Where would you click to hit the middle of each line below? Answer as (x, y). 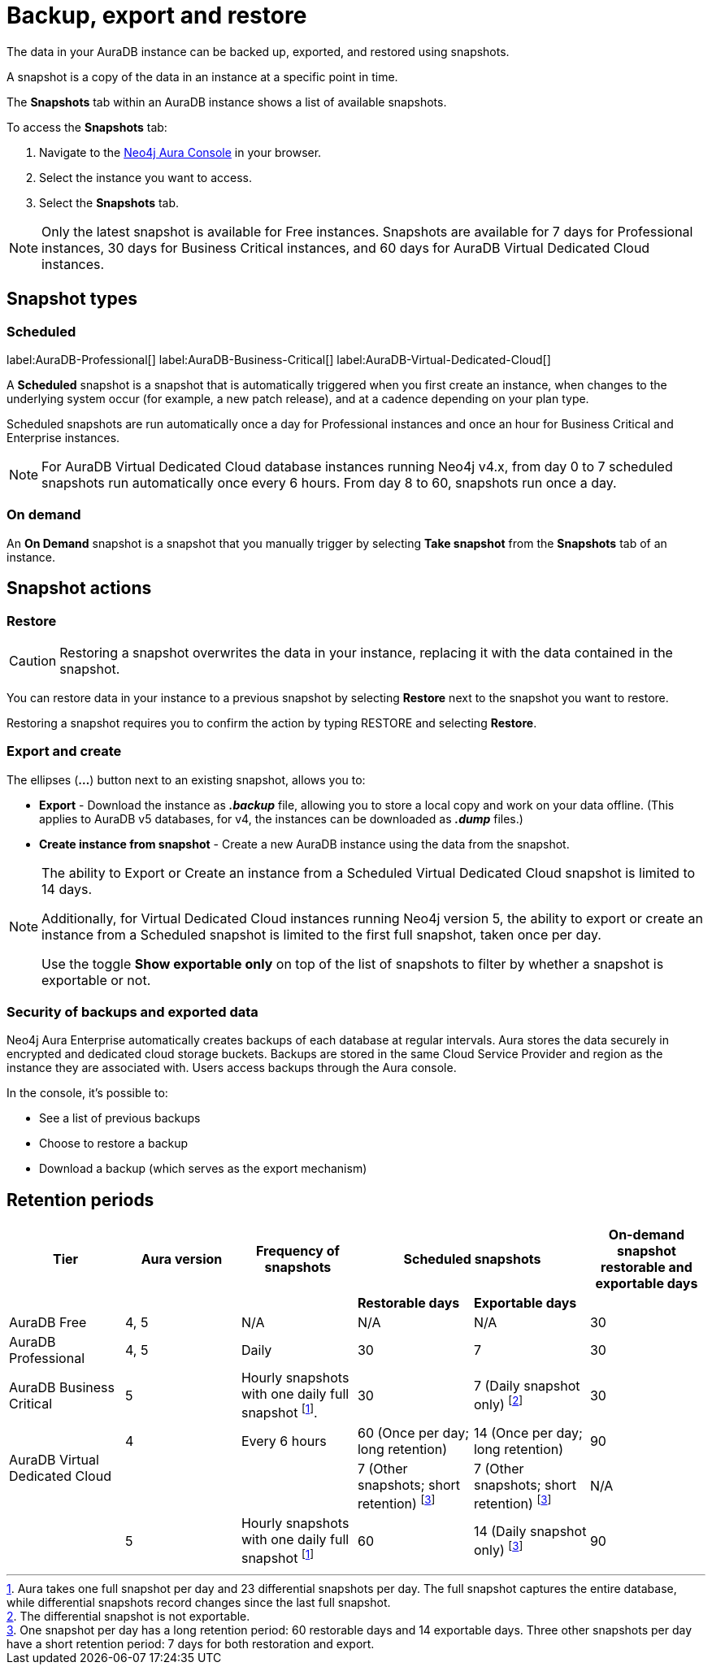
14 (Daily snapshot (530, 1531)
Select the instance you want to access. (146, 177)
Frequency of (297, 1251)
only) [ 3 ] (498, 1549)
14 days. (67, 889)
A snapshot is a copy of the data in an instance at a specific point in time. (202, 76)
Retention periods (80, 1200)
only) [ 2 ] (498, 1404)
